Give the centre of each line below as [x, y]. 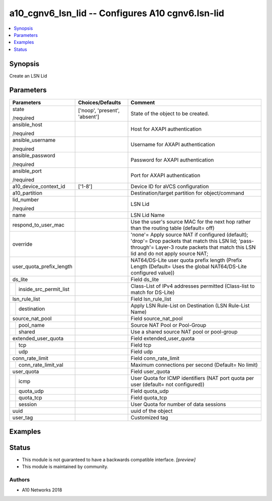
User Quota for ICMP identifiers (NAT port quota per [192, 378]
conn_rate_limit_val [41, 365]
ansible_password [34, 155]
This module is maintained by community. [65, 467]
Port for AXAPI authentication [166, 175]
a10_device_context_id [39, 186]
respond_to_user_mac [39, 225]
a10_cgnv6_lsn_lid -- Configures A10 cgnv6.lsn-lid [117, 13]
